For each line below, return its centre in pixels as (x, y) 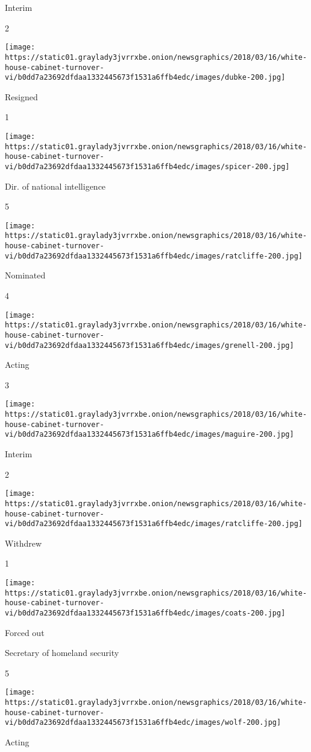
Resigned (21, 96)
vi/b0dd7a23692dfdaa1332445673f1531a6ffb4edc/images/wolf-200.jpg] (143, 723)
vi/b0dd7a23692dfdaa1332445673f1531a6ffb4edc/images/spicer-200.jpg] (147, 166)
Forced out (25, 632)
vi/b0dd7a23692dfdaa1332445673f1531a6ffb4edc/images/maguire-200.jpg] (149, 435)
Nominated (25, 275)
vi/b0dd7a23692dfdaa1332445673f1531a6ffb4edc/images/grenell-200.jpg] (149, 345)
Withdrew (24, 543)
